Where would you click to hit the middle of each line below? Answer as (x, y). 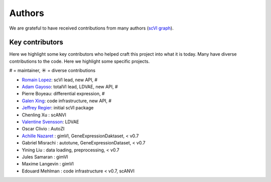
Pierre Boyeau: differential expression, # (63, 94)
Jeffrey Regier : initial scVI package (58, 108)
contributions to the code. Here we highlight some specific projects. (80, 61)
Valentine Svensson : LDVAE (50, 122)
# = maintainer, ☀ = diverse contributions (52, 71)
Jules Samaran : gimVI (45, 157)
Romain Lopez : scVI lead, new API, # (60, 80)
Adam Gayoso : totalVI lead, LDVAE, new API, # (70, 87)
